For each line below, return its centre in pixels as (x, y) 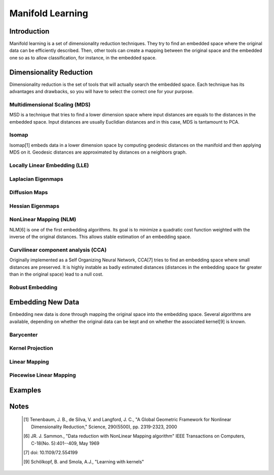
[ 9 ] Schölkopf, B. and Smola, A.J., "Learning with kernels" (84, 462)
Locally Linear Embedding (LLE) (49, 165)
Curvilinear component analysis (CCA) (58, 250)
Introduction (29, 31)
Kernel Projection (31, 348)
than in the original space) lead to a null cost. (56, 274)
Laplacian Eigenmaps (36, 179)
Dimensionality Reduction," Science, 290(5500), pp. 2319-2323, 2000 (104, 427)
